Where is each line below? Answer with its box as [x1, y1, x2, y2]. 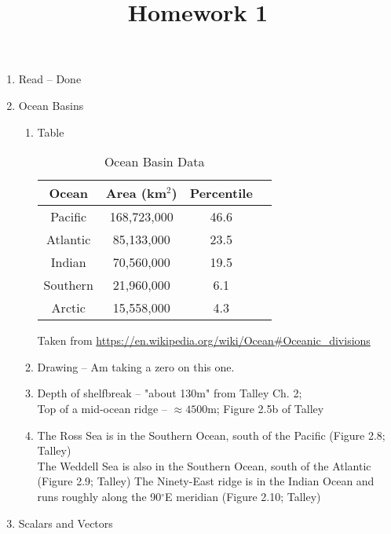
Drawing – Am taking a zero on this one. [37, 358, 235, 375]
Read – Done [18, 71, 82, 87]
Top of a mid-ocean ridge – [37, 400, 167, 416]
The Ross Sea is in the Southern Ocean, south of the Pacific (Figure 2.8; [37, 426, 386, 443]
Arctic [51, 298, 86, 317]
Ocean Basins [18, 97, 84, 113]
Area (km [105, 184, 166, 203]
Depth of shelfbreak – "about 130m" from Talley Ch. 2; [37, 385, 302, 401]
